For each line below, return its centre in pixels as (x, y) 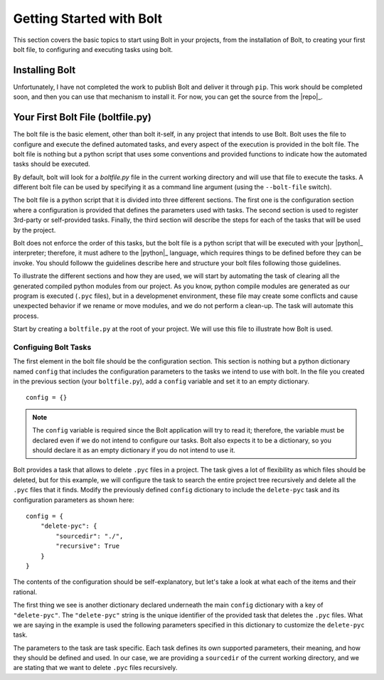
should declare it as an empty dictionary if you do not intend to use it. (134, 450)
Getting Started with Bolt (88, 18)
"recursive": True (88, 546)
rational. (25, 592)
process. (26, 316)
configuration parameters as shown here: (74, 500)
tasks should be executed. (52, 164)
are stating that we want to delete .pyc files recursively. (95, 668)
